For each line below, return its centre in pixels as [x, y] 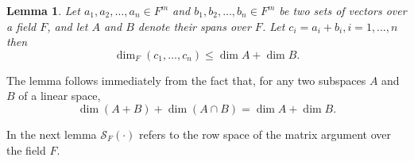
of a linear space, [60, 96]
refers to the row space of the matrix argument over [265, 134]
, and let [68, 26]
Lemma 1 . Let [43, 10]
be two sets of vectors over [343, 10]
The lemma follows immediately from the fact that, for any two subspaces [186, 80]
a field [21, 26]
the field [26, 149]
